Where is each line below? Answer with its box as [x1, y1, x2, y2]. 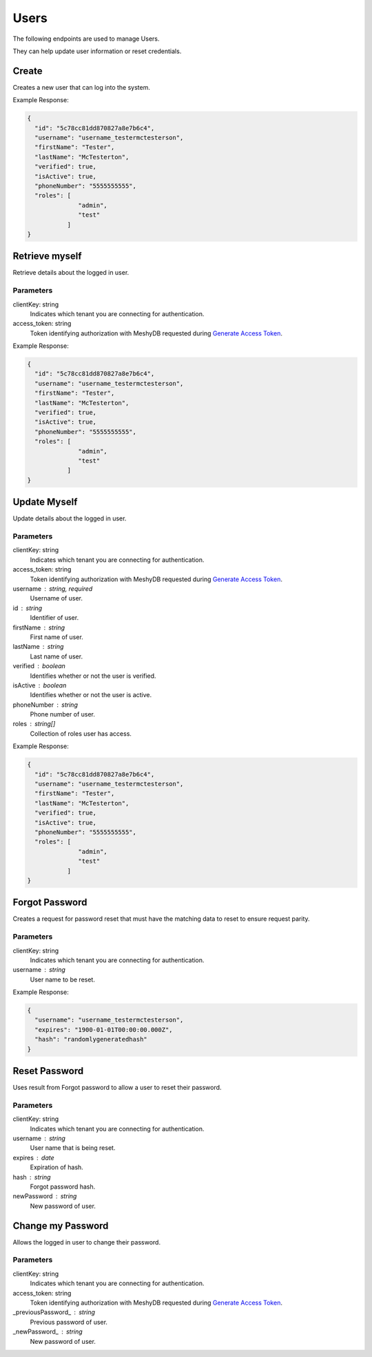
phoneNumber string [12, 701, 79, 709]
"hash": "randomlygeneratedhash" [34, 1035, 147, 1044]
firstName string [12, 623, 65, 632]
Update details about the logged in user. [12, 514, 127, 523]
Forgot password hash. [30, 1182, 96, 1191]
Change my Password [12, 1220, 109, 1231]
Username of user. [30, 594, 83, 603]
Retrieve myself [12, 251, 82, 262]
